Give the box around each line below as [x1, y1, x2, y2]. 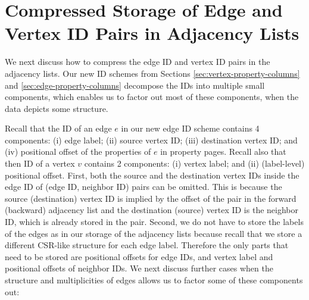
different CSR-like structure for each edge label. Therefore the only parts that [5, 239, 289, 251]
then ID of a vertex [5, 157, 75, 170]
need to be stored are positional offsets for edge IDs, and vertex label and [5, 250, 273, 262]
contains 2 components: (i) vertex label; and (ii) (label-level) [84, 157, 305, 170]
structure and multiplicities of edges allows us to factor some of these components [5, 274, 303, 286]
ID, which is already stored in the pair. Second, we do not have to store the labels [5, 215, 304, 228]
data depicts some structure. [5, 102, 108, 114]
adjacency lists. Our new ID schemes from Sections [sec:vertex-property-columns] [5, 67, 300, 79]
